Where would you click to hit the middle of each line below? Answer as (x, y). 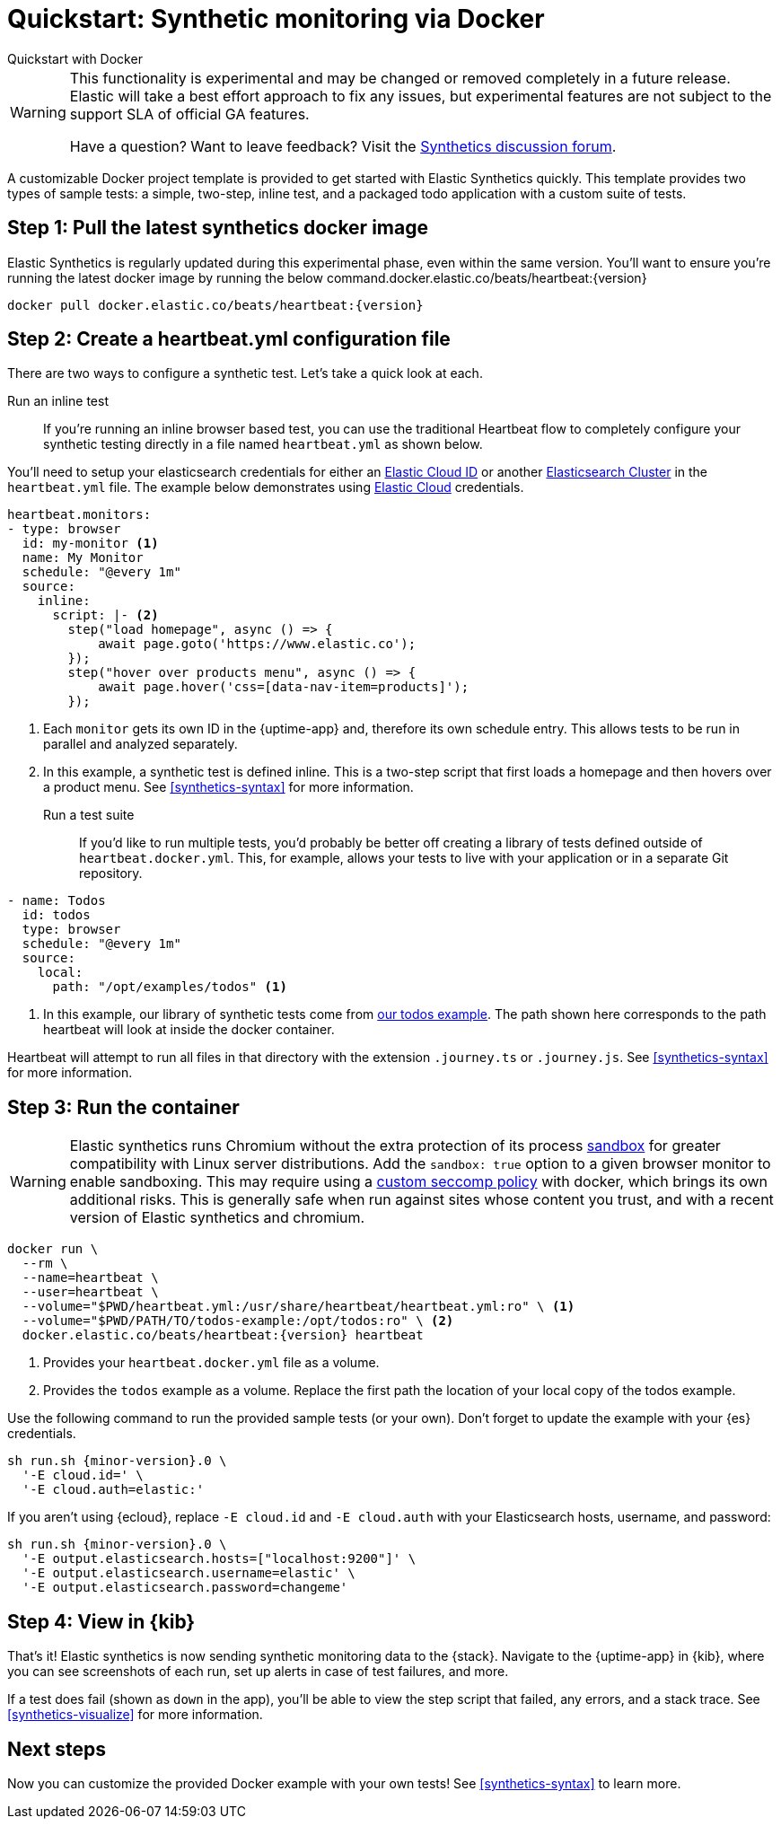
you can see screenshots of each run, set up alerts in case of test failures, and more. (258, 1672)
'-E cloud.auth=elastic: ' (113, 1490)
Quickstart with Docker (75, 58)
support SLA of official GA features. (189, 114)
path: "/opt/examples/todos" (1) (170, 987)
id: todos (56, 915)
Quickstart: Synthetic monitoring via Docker (276, 19)
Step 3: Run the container (123, 1107)
